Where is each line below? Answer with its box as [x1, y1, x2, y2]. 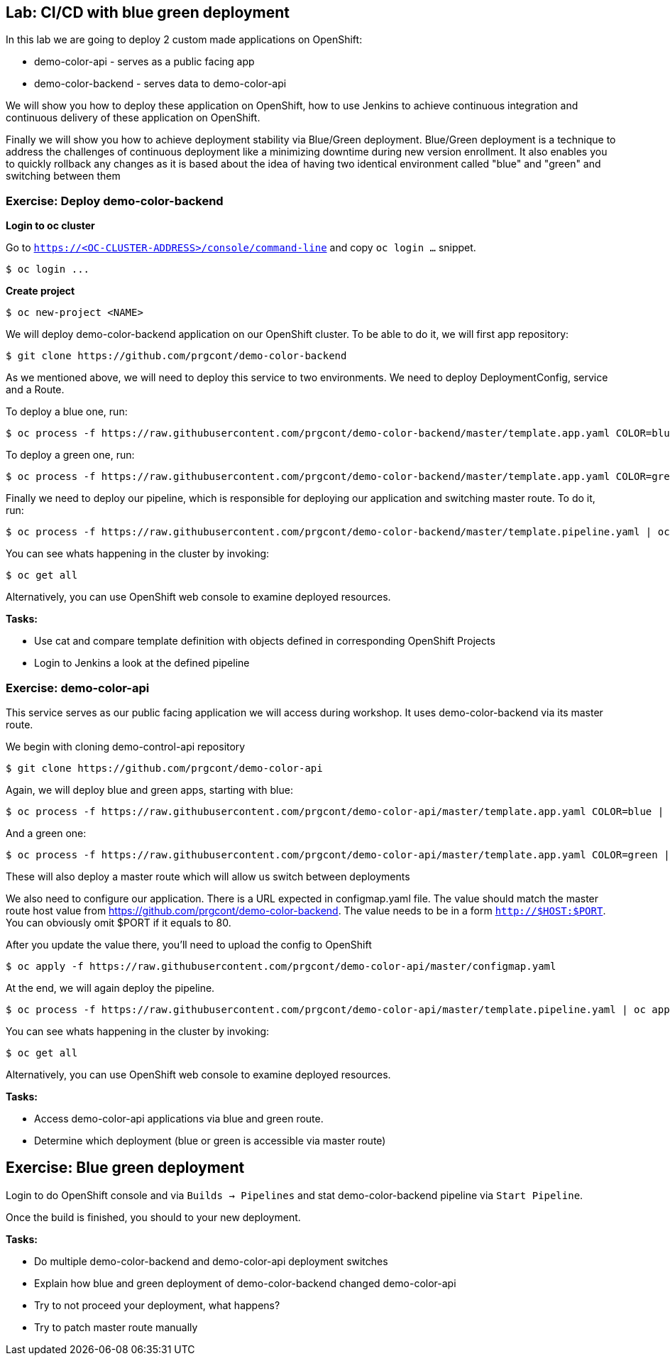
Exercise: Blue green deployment [6, 1159, 245, 1177]
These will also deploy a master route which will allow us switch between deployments [6, 870, 410, 882]
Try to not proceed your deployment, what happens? [34, 1299, 280, 1311]
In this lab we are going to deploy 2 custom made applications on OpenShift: [6, 33, 363, 46]
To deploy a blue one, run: [6, 405, 128, 418]
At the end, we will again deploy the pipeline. [6, 981, 215, 994]
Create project [6, 285, 75, 297]
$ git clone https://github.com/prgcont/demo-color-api [6, 762, 323, 774]
